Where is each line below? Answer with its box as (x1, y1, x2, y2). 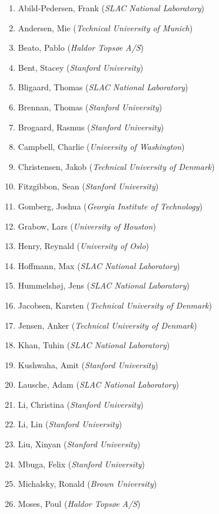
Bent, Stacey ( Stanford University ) (18, 61, 144, 73)
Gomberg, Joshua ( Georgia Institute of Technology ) (18, 199, 203, 212)
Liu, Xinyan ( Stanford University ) (18, 438, 141, 450)
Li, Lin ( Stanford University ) (18, 418, 122, 430)
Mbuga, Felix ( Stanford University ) (18, 457, 145, 470)
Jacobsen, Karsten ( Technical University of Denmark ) (18, 299, 213, 311)
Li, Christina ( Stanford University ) (18, 398, 144, 410)
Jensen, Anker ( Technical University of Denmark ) (18, 319, 197, 331)
